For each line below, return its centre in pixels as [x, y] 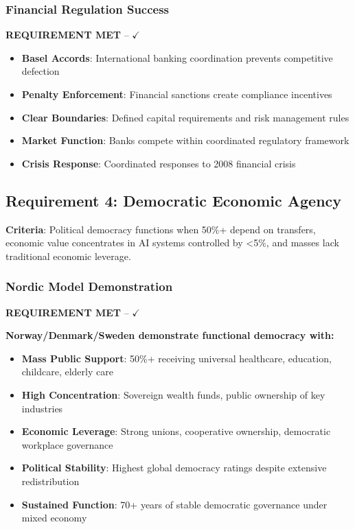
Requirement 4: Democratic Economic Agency [174, 200]
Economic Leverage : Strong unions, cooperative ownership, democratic [176, 431]
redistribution [50, 481]
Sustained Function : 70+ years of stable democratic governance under [174, 504]
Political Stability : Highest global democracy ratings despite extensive [174, 468]
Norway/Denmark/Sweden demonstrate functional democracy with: [170, 335]
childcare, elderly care [67, 372]
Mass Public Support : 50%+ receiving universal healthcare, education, [176, 358]
